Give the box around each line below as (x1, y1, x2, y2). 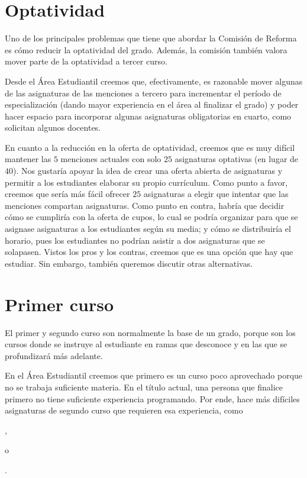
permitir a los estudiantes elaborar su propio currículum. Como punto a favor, (5, 176, 288, 188)
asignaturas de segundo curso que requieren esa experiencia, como (5, 404, 243, 416)
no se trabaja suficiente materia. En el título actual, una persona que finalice (5, 380, 283, 393)
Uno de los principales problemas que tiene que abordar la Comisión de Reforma (5, 32, 297, 44)
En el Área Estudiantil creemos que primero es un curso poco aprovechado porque (5, 369, 303, 382)
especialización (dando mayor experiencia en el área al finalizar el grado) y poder (5, 98, 299, 111)
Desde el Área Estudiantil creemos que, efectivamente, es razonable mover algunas (5, 75, 303, 87)
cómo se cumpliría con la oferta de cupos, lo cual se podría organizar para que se (5, 211, 298, 223)
